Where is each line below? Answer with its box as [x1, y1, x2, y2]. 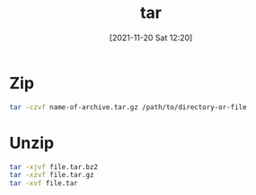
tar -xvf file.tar [9, 179, 78, 188]
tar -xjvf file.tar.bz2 [9, 162, 99, 172]
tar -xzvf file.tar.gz [9, 171, 94, 180]
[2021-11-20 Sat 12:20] [109, 32, 193, 43]
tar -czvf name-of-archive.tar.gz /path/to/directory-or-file [9, 102, 247, 112]
